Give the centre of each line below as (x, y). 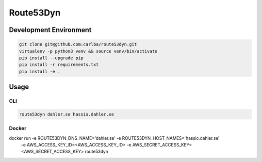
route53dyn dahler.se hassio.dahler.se (66, 114)
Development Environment (50, 30)
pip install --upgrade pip (51, 58)
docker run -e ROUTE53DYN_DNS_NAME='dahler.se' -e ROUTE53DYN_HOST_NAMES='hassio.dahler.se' (114, 138)
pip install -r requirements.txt (59, 65)
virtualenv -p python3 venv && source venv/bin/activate (88, 51)
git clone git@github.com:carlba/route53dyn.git (78, 44)
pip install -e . (40, 71)
